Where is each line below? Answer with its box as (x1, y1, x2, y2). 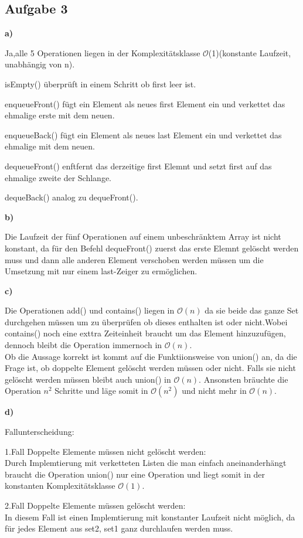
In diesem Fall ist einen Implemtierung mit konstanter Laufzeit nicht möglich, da (5, 510, 295, 523)
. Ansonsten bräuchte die (199, 373, 288, 385)
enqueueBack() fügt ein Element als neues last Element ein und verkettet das (5, 128, 282, 141)
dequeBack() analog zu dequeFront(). (5, 191, 138, 203)
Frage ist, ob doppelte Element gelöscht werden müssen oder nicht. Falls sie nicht (5, 362, 296, 374)
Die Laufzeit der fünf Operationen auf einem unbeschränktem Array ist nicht (5, 230, 281, 243)
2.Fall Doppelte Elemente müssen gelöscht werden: (5, 499, 186, 512)
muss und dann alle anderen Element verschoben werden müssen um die (5, 253, 264, 265)
